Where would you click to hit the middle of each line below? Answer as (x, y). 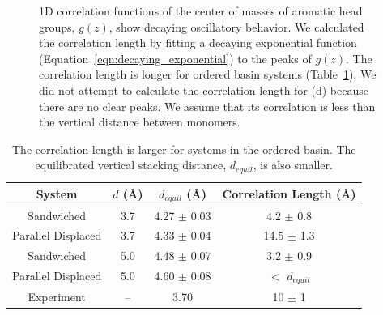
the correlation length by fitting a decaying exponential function (198, 43)
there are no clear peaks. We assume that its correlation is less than (207, 106)
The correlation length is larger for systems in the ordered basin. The (184, 149)
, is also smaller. (293, 165)
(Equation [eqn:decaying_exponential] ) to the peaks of (175, 58)
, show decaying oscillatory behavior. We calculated (236, 26)
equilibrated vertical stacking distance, (131, 165)
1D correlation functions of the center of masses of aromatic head (201, 11)
